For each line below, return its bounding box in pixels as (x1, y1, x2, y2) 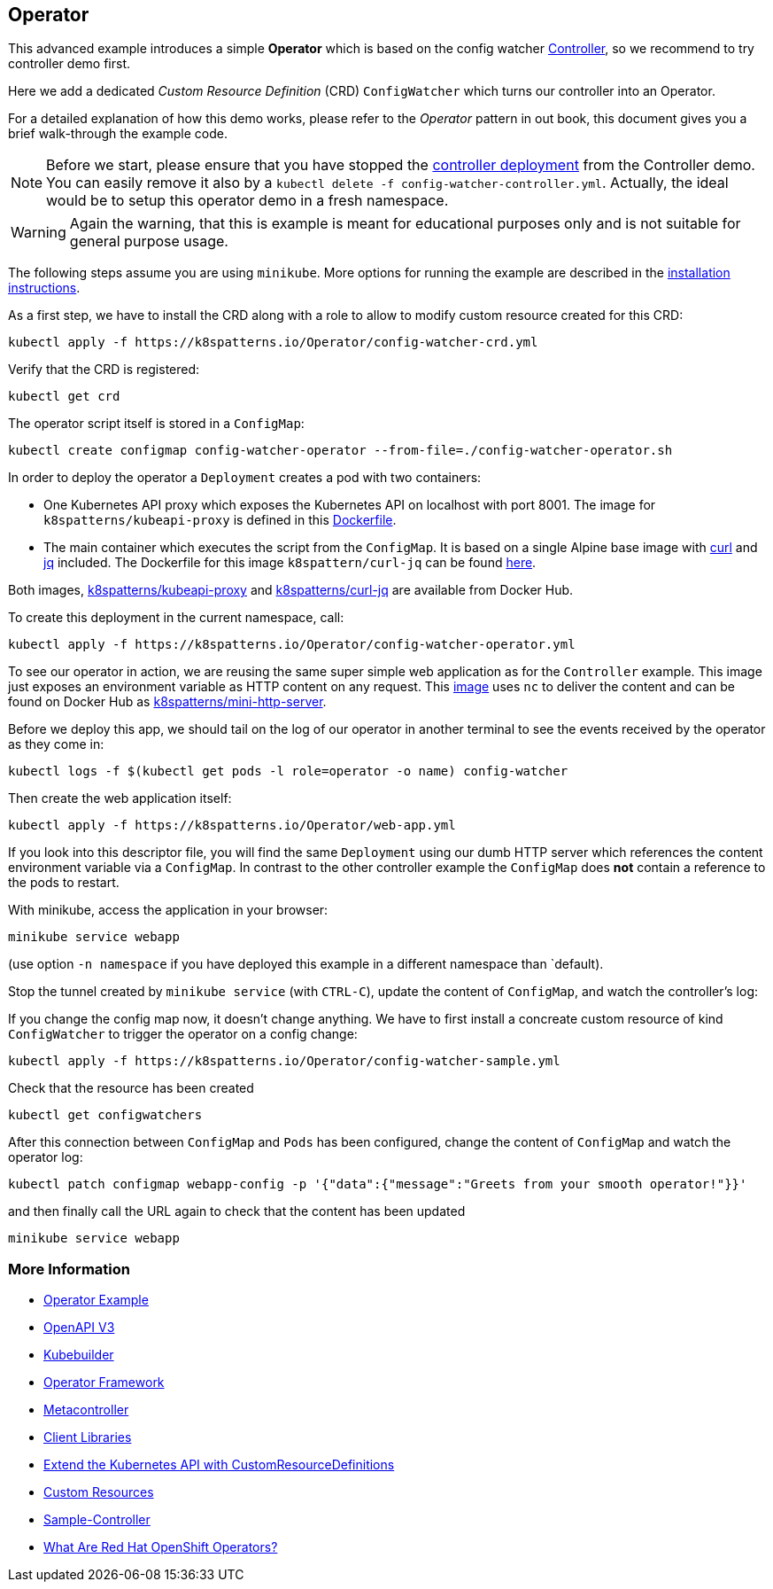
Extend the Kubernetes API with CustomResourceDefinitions (43, 1457, 395, 1473)
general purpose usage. (69, 232, 228, 251)
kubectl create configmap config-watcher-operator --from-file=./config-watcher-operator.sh (8, 443, 673, 458)
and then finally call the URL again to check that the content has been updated (8, 1203, 466, 1219)
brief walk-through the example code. (8, 126, 228, 142)
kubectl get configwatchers (8, 1108, 203, 1123)
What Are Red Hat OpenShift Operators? (43, 1539, 278, 1555)
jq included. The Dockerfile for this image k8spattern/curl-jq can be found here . (43, 555, 537, 571)
